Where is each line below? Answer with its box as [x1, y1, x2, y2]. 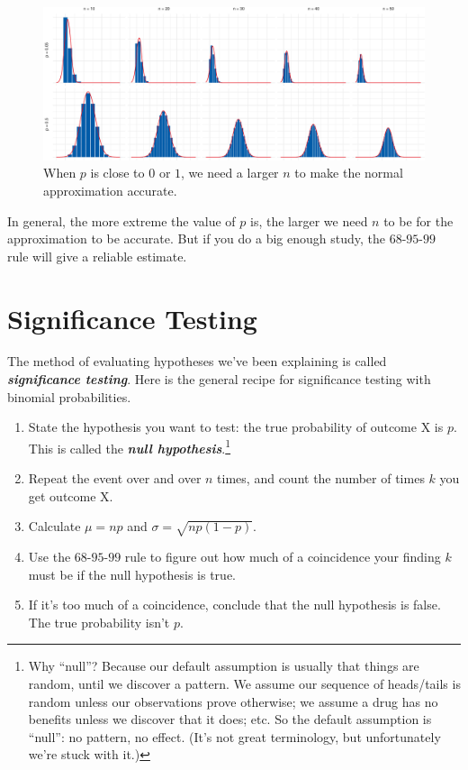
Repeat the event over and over [28, 469, 202, 488]
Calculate [28, 517, 81, 536]
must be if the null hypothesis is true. [28, 564, 236, 583]
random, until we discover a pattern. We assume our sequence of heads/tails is [28, 674, 461, 692]
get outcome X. [28, 486, 113, 505]
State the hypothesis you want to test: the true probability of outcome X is [28, 417, 444, 436]
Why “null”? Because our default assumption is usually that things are [28, 656, 419, 675]
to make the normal [294, 163, 403, 182]
